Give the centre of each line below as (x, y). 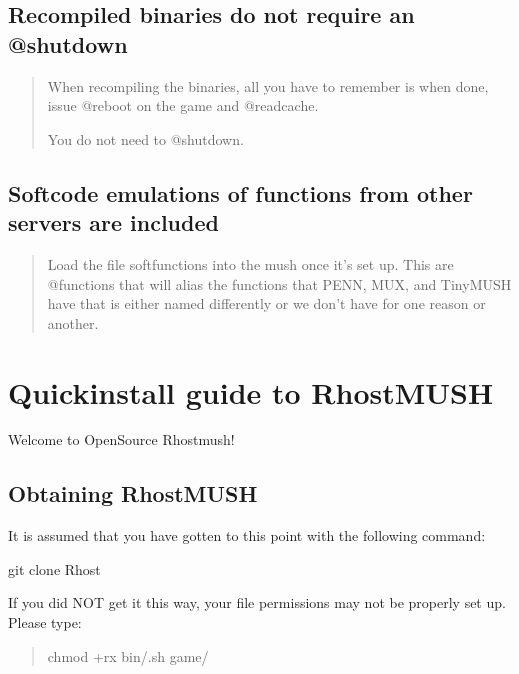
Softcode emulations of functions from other (240, 192)
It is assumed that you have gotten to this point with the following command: (247, 535)
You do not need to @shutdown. (145, 138)
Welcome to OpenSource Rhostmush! (121, 439)
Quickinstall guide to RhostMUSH (251, 391)
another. (73, 322)
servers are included (113, 222)
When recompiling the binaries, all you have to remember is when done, (268, 85)
